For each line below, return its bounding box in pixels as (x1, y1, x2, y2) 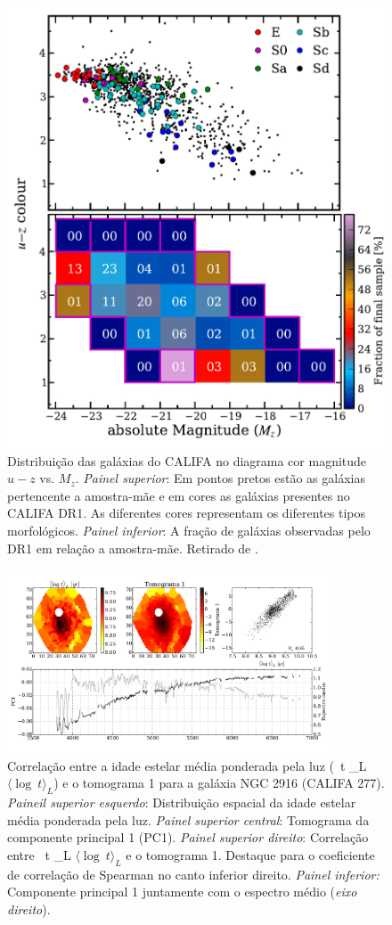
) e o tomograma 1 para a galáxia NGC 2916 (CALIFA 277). (53, 774, 385, 792)
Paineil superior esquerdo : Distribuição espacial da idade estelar (7, 793, 356, 812)
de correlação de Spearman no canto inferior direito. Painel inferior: (7, 864, 380, 883)
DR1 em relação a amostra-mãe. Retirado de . (7, 538, 258, 557)
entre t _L (7, 845, 71, 864)
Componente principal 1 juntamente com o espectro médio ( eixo (7, 882, 357, 901)
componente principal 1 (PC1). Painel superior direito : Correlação (7, 828, 369, 847)
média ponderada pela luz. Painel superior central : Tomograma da (7, 810, 370, 829)
